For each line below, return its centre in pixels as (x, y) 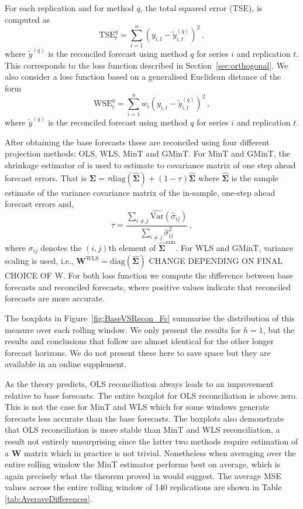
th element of (132, 247)
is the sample (255, 177)
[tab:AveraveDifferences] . (49, 498)
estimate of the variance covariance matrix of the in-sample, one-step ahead (140, 192)
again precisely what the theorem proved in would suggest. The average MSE (143, 475)
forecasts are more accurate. (55, 298)
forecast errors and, (39, 204)
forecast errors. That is (46, 177)
